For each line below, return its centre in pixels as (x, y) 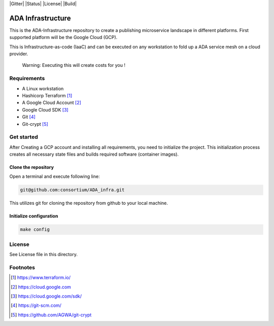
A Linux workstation (43, 88)
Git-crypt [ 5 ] (35, 124)
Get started (24, 137)
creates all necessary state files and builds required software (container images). (94, 154)
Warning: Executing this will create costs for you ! (74, 65)
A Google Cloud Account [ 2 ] (52, 103)
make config (35, 230)
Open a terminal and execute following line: (55, 176)
